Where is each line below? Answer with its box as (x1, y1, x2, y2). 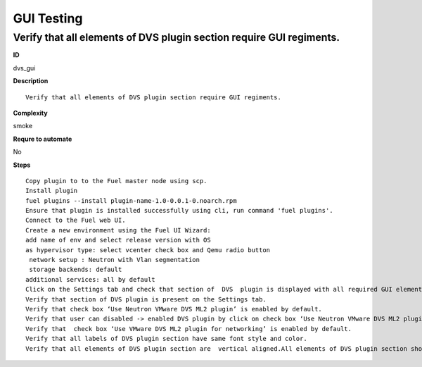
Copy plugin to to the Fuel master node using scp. (25, 177, 207, 185)
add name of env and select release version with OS (25, 236, 211, 244)
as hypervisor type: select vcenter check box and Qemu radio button (25, 246, 271, 254)
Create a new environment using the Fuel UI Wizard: (25, 226, 211, 234)
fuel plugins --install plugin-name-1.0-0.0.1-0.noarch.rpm (25, 197, 237, 204)
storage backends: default (29, 266, 122, 274)
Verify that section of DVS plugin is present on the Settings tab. (25, 295, 267, 303)
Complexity (13, 108, 49, 117)
